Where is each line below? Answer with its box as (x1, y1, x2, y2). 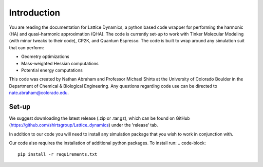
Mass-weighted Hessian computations (21, 60, 99, 66)
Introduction (9, 7, 60, 18)
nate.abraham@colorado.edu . (9, 90, 69, 96)
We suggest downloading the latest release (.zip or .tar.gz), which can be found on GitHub (9, 115, 190, 121)
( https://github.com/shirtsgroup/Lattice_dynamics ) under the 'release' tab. (9, 122, 158, 128)
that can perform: (9, 44, 44, 51)
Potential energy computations (21, 67, 83, 73)
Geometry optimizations (21, 54, 70, 59)
